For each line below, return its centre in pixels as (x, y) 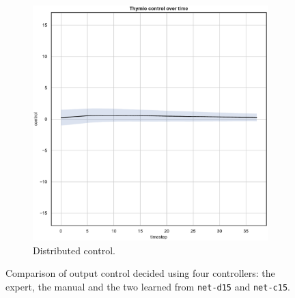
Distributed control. (74, 250)
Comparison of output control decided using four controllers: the (140, 273)
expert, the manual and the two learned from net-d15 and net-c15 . (148, 286)
